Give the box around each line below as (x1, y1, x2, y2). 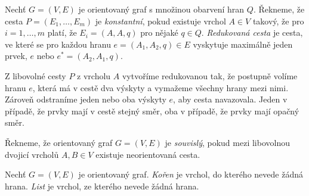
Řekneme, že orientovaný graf (5, 136, 113, 148)
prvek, (5, 49, 27, 62)
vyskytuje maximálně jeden (193, 38, 293, 50)
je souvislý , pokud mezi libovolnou (165, 136, 290, 148)
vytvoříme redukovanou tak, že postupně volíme (122, 69, 298, 82)
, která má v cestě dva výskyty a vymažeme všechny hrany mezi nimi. (32, 81, 289, 94)
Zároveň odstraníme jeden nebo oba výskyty (5, 93, 166, 105)
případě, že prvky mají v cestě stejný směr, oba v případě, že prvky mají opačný (5, 104, 299, 117)
